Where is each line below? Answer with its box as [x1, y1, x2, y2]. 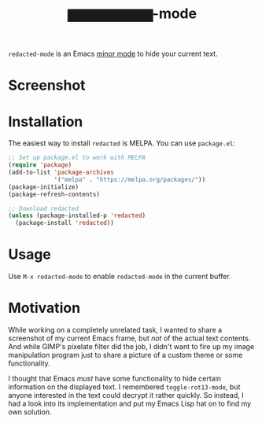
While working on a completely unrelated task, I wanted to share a [8, 326, 223, 335]
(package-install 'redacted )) [15, 219, 114, 227]
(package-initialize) [8, 182, 79, 191]
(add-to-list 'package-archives [8, 168, 114, 177]
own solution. [8, 407, 52, 417]
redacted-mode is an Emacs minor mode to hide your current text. [8, 49, 218, 59]
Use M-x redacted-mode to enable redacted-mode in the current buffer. [8, 272, 231, 281]
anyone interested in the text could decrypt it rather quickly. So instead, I [8, 391, 244, 400]
